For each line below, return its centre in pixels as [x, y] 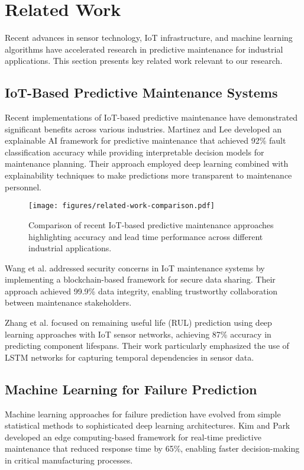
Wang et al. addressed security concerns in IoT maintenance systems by [135, 268]
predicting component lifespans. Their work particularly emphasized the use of [147, 346]
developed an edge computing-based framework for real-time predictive [133, 437]
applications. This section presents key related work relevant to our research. [144, 61]
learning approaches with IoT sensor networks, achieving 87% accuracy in [138, 334]
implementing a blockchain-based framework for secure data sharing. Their [140, 279]
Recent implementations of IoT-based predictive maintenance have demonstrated [151, 117]
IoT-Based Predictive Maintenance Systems [141, 93]
